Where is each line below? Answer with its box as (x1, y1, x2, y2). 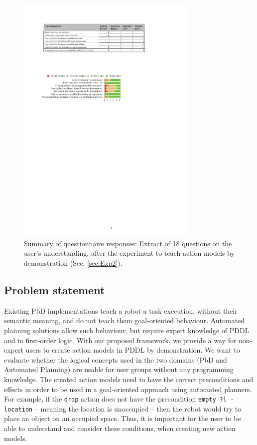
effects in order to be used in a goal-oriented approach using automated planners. (4, 384, 252, 394)
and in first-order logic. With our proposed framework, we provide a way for (4, 335, 237, 345)
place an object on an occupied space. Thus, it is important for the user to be (4, 413, 241, 424)
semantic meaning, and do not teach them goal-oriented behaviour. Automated (4, 315, 245, 326)
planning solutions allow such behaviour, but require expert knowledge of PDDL (4, 325, 250, 335)
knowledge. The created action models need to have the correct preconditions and (4, 374, 254, 384)
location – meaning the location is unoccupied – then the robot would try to (4, 403, 242, 414)
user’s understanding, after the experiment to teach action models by (24, 248, 235, 258)
